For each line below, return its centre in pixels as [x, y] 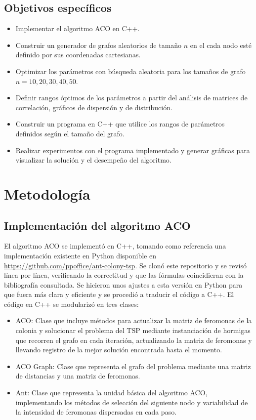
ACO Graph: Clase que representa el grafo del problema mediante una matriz [133, 366]
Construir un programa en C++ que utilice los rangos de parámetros [120, 124]
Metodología [47, 193]
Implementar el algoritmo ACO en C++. [78, 28]
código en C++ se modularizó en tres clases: [71, 304]
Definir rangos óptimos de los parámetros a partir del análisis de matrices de [131, 98]
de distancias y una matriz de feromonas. [78, 376]
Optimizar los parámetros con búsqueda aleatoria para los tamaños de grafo [130, 71]
